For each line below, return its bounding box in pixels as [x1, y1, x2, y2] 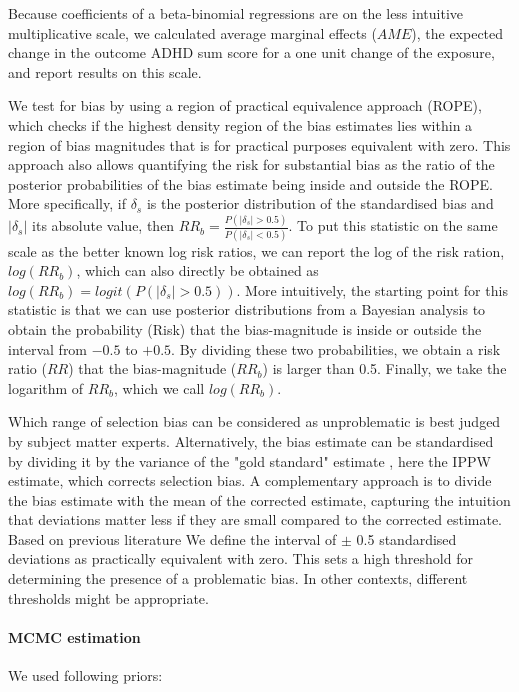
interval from [8, 338, 88, 359]
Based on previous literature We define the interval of [8, 528, 337, 549]
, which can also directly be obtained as [76, 260, 319, 281]
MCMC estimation [8, 626, 141, 647]
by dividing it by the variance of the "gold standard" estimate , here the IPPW [8, 450, 491, 471]
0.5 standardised [356, 528, 457, 549]
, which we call [114, 377, 205, 398]
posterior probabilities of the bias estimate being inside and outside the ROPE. [8, 173, 493, 194]
